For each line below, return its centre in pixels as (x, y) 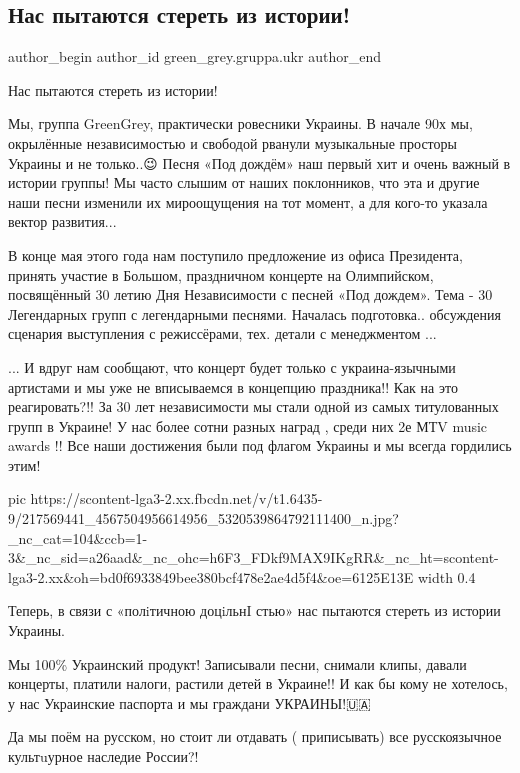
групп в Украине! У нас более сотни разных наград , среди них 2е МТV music (248, 425)
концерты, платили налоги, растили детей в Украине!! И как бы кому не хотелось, (258, 683)
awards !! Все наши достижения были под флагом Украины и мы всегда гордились (260, 445)
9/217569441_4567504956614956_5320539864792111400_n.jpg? (203, 518)
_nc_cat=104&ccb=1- (78, 537)
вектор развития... (62, 221)
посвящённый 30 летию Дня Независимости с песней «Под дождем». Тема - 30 (250, 294)
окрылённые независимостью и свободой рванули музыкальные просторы (232, 142)
